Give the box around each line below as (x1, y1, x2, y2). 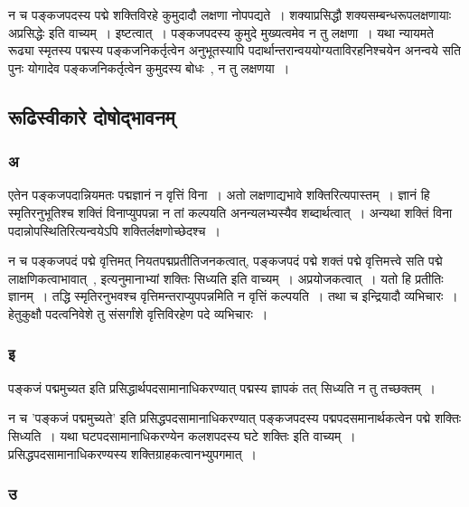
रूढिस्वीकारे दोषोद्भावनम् (8, 102, 175, 130)
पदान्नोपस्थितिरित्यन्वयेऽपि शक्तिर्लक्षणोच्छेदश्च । (8, 221, 220, 239)
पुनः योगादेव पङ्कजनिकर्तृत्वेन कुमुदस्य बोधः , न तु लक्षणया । (8, 58, 290, 77)
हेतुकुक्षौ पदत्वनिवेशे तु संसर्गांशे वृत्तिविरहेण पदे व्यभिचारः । (8, 304, 268, 323)
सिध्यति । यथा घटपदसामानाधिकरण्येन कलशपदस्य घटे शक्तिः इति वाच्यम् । (8, 426, 356, 445)
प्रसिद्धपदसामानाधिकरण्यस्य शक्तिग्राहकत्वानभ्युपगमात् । (8, 444, 258, 463)
